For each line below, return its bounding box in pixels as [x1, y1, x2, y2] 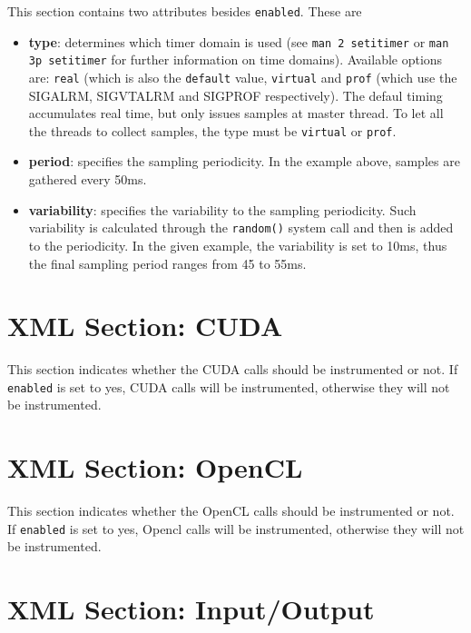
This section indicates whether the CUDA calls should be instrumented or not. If [7, 360, 458, 379]
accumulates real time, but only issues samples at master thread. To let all [28, 104, 444, 123]
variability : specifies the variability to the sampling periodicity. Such [28, 200, 417, 219]
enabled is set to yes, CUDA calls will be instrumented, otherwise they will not [7, 377, 450, 396]
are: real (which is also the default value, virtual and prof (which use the [28, 67, 457, 86]
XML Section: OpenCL [7, 449, 303, 486]
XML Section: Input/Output [7, 590, 375, 628]
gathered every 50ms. [28, 170, 147, 189]
